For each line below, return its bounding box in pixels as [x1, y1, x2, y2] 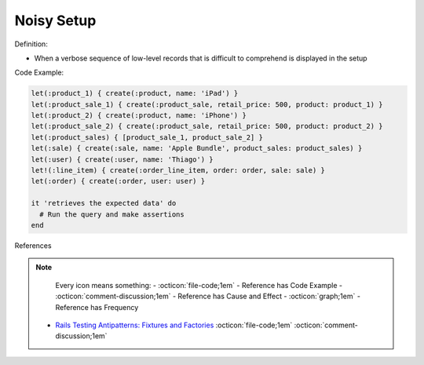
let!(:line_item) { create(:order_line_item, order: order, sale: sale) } [31, 166, 326, 175]
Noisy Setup [14, 12, 97, 29]
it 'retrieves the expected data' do [31, 199, 177, 208]
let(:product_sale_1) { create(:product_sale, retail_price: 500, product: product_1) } [31, 100, 384, 109]
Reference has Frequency [55, 302, 139, 312]
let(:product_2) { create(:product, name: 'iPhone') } [31, 111, 247, 120]
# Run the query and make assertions [39, 210, 185, 219]
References [14, 240, 52, 250]
